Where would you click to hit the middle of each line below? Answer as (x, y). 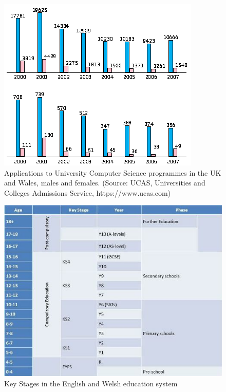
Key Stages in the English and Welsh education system (91, 383)
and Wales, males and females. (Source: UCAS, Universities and (105, 183)
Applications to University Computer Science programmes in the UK (113, 172)
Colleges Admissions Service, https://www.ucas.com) (88, 192)
